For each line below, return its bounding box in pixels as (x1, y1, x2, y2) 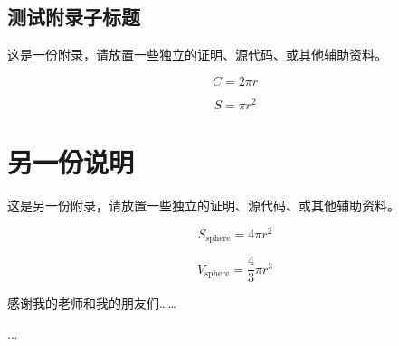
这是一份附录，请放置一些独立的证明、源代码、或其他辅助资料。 (7, 45, 387, 64)
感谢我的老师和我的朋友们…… (7, 294, 176, 313)
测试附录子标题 (7, 3, 140, 31)
